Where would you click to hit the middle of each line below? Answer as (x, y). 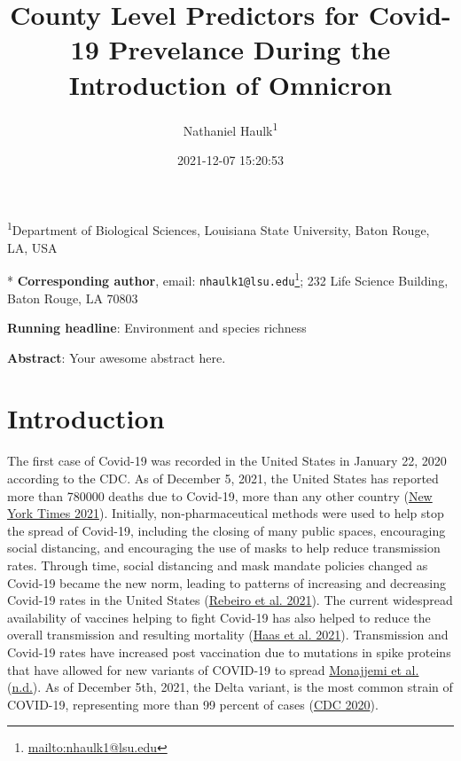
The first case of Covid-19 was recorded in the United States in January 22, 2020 (227, 461)
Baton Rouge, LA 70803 (73, 298)
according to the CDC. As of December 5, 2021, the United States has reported (223, 478)
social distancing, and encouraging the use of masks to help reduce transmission (224, 548)
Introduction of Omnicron (230, 84)
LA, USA (32, 247)
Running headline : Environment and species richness (157, 328)
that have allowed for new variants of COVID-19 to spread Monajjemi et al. (213, 669)
